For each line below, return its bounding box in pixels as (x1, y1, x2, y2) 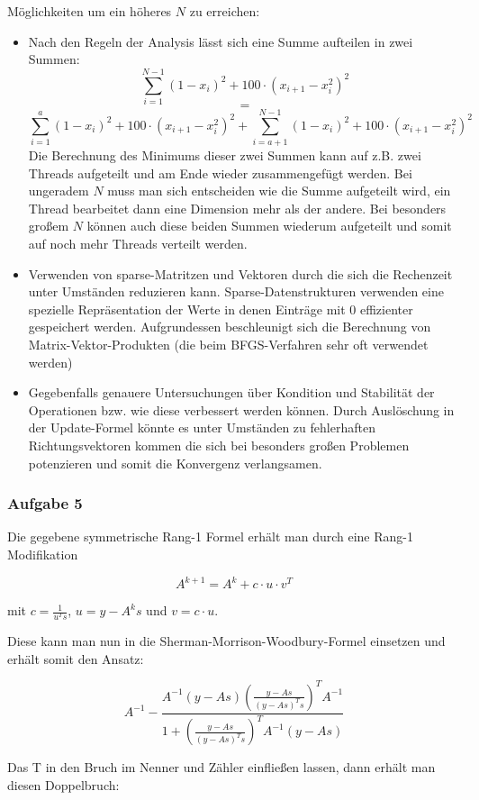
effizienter (359, 299, 413, 318)
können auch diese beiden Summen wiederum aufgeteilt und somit (86, 216, 452, 235)
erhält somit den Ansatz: (7, 649, 144, 668)
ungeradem (28, 181, 89, 200)
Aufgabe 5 (7, 492, 83, 514)
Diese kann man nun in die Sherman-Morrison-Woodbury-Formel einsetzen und (7, 632, 446, 650)
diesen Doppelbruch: (7, 775, 120, 794)
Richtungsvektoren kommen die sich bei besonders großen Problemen (28, 435, 410, 454)
